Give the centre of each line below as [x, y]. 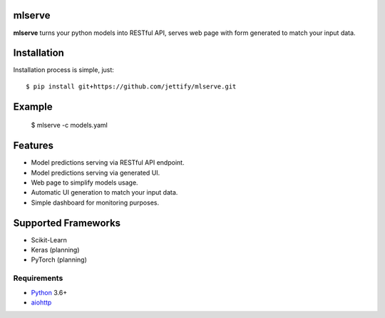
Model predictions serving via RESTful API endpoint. [108, 163]
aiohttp [41, 302]
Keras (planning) [55, 250]
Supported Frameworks [67, 223]
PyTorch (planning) [59, 260]
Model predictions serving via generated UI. [96, 173]
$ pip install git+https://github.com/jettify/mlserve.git [131, 86]
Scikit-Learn [49, 240]
